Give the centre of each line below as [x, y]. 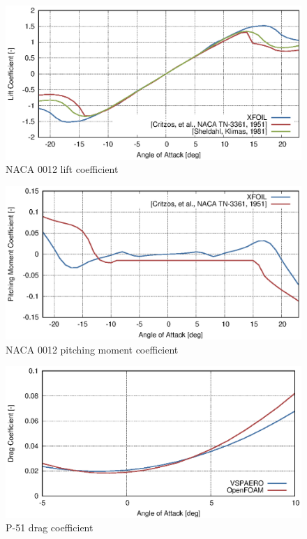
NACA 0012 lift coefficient [62, 169]
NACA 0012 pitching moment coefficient [92, 349]
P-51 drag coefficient [50, 527]
